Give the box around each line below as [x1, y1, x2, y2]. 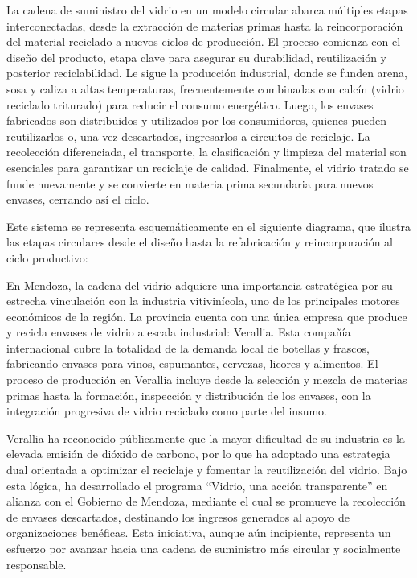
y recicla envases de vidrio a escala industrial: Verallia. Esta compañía [6, 324, 351, 341]
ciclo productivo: [6, 249, 88, 266]
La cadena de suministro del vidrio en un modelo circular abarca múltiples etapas [6, 2, 408, 18]
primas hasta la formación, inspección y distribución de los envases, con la [6, 386, 371, 403]
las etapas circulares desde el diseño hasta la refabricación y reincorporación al [6, 233, 393, 250]
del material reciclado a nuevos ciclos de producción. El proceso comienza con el [6, 33, 401, 50]
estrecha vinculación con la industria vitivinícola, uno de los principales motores [6, 292, 400, 309]
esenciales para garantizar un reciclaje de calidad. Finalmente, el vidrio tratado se [6, 159, 409, 175]
